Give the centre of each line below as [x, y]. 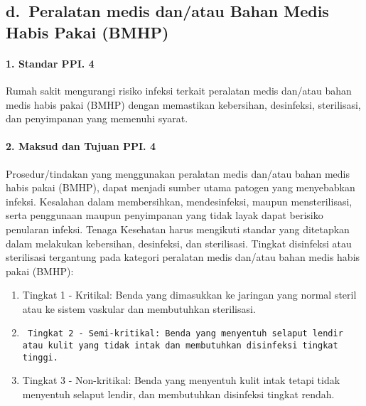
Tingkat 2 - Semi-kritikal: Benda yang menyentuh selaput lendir [185, 334]
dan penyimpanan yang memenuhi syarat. [97, 118]
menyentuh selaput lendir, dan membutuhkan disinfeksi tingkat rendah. [178, 394]
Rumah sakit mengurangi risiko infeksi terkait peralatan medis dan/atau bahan [179, 90]
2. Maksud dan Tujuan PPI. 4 [81, 146]
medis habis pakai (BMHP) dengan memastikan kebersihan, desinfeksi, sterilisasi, [183, 104]
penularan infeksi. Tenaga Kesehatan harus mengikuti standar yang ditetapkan [178, 229]
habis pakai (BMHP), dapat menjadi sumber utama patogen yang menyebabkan [181, 187]
